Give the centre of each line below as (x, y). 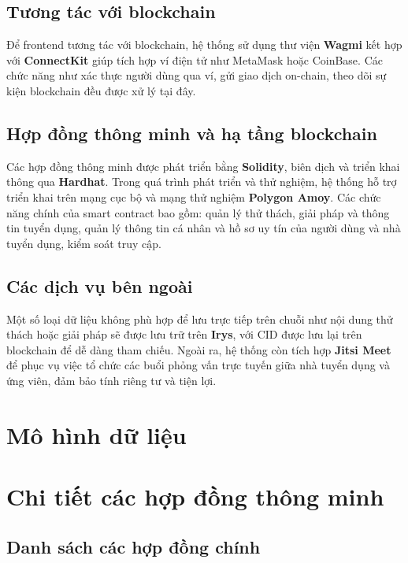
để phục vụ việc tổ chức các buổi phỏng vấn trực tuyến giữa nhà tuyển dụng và (198, 365)
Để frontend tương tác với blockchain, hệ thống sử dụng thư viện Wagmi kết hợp (204, 44)
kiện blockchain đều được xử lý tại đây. (101, 90)
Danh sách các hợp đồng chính (134, 546)
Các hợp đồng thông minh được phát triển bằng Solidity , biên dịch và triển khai (203, 166)
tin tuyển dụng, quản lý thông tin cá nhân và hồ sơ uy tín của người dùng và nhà (204, 228)
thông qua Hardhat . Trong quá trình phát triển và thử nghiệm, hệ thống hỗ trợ (202, 181)
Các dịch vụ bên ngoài (100, 285)
